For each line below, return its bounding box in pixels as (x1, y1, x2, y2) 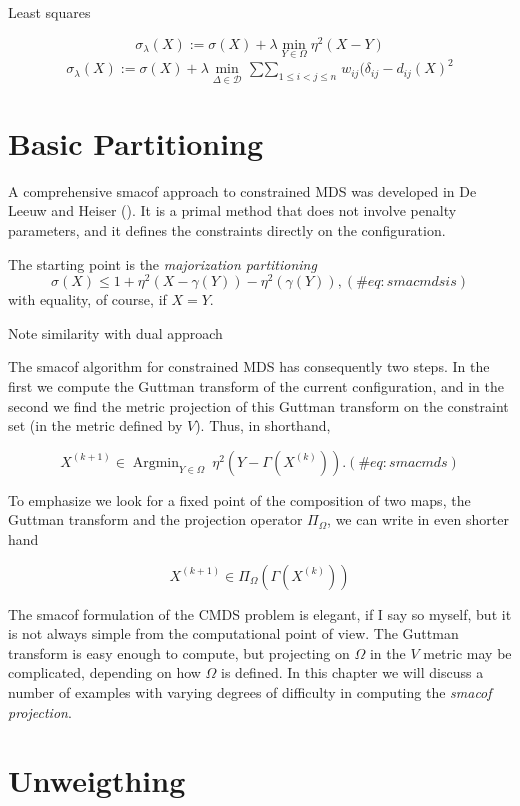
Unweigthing (8, 760, 186, 801)
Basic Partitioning (8, 122, 264, 163)
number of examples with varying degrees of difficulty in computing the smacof (8, 681, 492, 702)
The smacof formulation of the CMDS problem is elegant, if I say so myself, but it (8, 603, 512, 624)
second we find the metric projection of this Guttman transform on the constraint (8, 395, 509, 416)
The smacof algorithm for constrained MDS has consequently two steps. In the (8, 356, 490, 377)
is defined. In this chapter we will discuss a (221, 662, 484, 683)
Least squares (8, 2, 91, 22)
